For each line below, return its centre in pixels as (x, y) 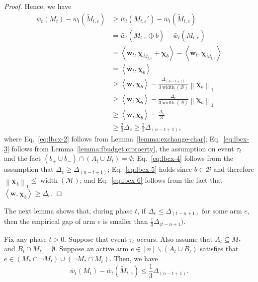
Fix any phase (25, 239)
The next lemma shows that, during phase (68, 210)
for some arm (222, 210)
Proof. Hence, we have (38, 6)
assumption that (29, 169)
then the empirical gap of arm (50, 221)
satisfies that (219, 248)
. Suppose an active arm (92, 248)
